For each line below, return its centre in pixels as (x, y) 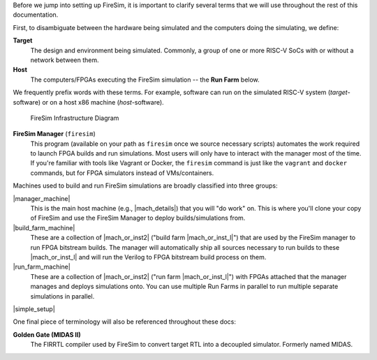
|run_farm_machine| (42, 267)
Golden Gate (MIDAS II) (47, 334)
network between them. (65, 60)
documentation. (36, 15)
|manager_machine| (42, 198)
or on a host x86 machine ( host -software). (103, 102)
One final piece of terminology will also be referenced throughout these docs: (125, 322)
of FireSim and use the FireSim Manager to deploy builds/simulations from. (138, 218)
